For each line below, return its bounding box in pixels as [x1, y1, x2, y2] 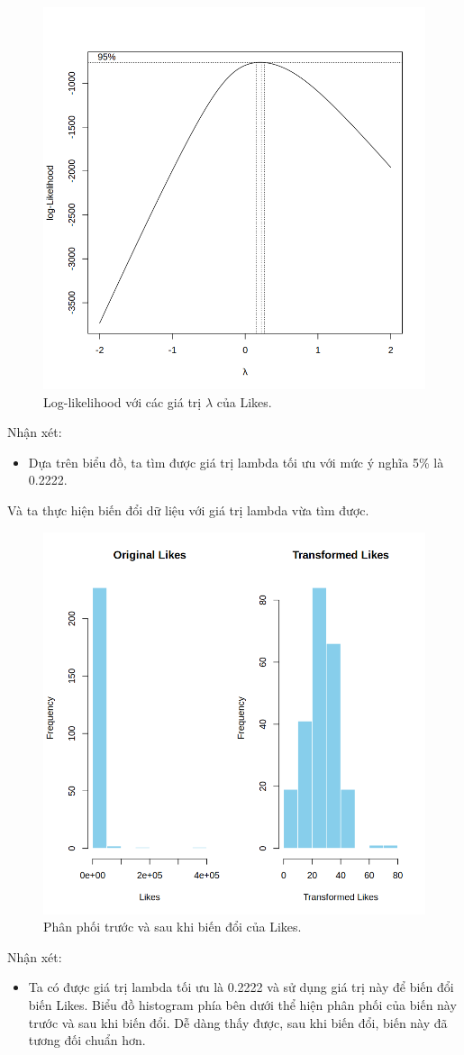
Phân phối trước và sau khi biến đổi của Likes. [43, 917, 302, 936]
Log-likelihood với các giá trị [43, 392, 202, 411]
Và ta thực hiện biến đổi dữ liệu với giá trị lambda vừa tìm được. [7, 500, 369, 519]
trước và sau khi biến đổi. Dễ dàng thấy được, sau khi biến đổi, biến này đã [28, 1013, 448, 1032]
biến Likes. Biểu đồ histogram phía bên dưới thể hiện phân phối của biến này [28, 995, 457, 1014]
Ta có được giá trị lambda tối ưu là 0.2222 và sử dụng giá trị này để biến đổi [28, 978, 454, 996]
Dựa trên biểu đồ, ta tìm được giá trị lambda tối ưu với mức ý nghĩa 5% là [28, 452, 444, 471]
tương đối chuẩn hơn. [28, 1031, 146, 1050]
